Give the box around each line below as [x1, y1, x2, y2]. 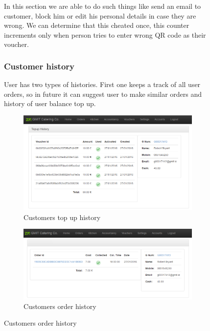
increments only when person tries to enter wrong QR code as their [4, 29, 206, 40]
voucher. [4, 39, 29, 49]
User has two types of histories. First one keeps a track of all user [4, 79, 201, 89]
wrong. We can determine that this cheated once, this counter [4, 20, 189, 30]
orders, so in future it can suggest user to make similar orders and [4, 88, 202, 99]
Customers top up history [23, 212, 101, 222]
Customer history [4, 60, 75, 72]
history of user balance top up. [4, 98, 96, 109]
